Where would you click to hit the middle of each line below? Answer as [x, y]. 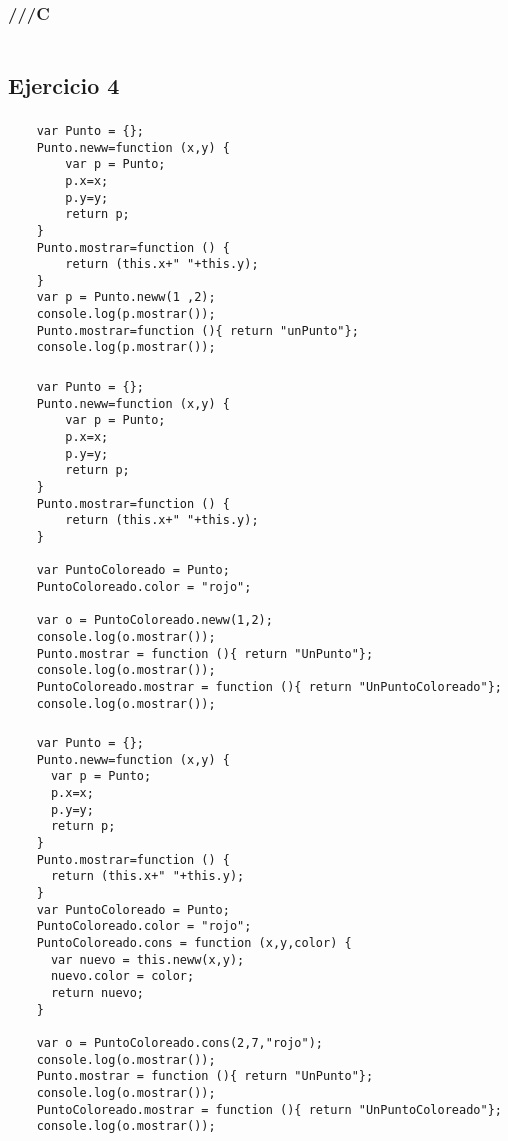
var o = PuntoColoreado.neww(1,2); [154, 620]
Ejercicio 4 [64, 84]
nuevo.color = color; [122, 976]
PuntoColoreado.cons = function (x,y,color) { [194, 942]
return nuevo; [97, 992]
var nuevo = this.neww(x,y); [147, 959]
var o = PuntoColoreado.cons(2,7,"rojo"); [179, 1042]
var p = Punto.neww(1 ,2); [126, 297]
